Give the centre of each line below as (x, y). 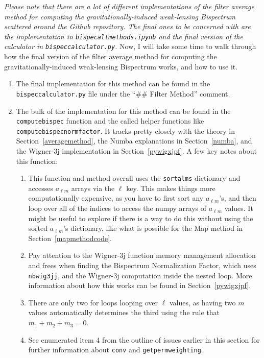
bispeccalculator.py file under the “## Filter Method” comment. (123, 93)
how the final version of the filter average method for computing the (111, 56)
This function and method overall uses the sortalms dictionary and (134, 178)
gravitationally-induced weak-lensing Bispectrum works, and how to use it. (121, 66)
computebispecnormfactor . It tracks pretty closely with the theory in (125, 130)
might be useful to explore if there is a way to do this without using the (141, 218)
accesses (41, 188)
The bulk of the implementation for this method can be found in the (123, 111)
